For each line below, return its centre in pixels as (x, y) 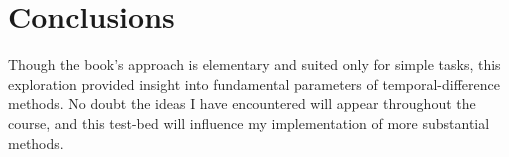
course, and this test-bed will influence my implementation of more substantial (249, 122)
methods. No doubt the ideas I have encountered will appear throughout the (242, 103)
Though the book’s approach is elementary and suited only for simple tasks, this (254, 64)
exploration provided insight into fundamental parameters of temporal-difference (254, 83)
